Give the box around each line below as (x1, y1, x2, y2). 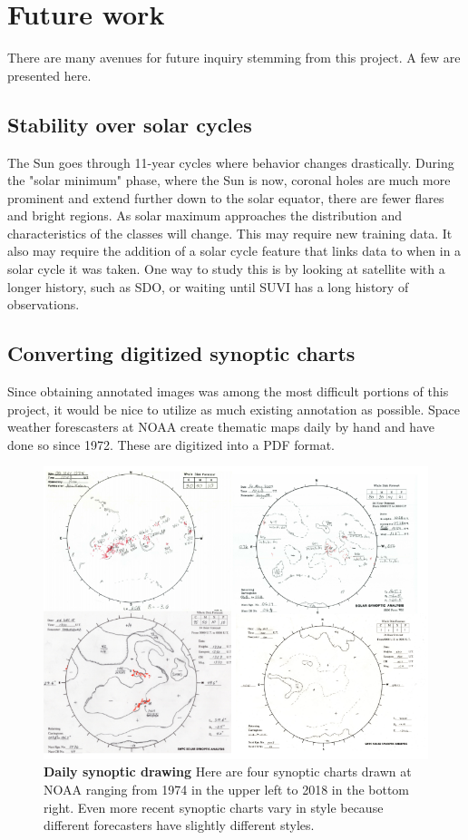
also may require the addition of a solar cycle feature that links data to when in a (7, 241, 462, 260)
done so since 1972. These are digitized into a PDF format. (7, 435, 335, 454)
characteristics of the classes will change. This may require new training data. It (7, 223, 453, 242)
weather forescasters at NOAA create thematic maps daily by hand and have (7, 417, 434, 436)
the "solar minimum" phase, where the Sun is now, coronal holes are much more (7, 171, 451, 190)
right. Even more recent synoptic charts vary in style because (44, 797, 384, 816)
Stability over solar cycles (7, 110, 252, 138)
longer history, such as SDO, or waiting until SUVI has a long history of (7, 277, 409, 296)
